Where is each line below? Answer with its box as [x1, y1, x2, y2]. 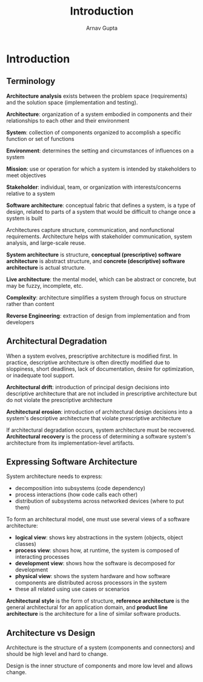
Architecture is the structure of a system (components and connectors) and [6, 644, 195, 651]
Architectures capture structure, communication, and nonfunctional [6, 226, 175, 233]
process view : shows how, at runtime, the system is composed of [15, 547, 180, 554]
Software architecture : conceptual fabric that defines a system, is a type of [6, 202, 196, 209]
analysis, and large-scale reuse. [6, 239, 86, 247]
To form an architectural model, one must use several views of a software [6, 516, 190, 523]
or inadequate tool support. [6, 372, 75, 379]
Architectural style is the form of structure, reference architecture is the [6, 597, 190, 605]
